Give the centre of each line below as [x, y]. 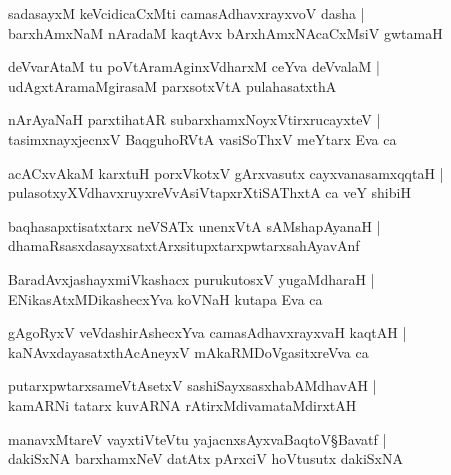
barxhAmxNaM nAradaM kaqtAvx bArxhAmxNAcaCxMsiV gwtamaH [225, 32]
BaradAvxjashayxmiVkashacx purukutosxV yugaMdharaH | [191, 278]
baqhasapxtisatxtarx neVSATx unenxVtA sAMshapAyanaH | [194, 225]
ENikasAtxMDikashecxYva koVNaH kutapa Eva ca [165, 298]
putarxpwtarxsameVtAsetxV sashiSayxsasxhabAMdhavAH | [192, 385]
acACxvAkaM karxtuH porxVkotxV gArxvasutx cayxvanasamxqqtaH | [226, 172]
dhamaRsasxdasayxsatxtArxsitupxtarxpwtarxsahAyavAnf [184, 245]
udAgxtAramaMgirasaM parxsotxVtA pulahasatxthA [172, 85]
